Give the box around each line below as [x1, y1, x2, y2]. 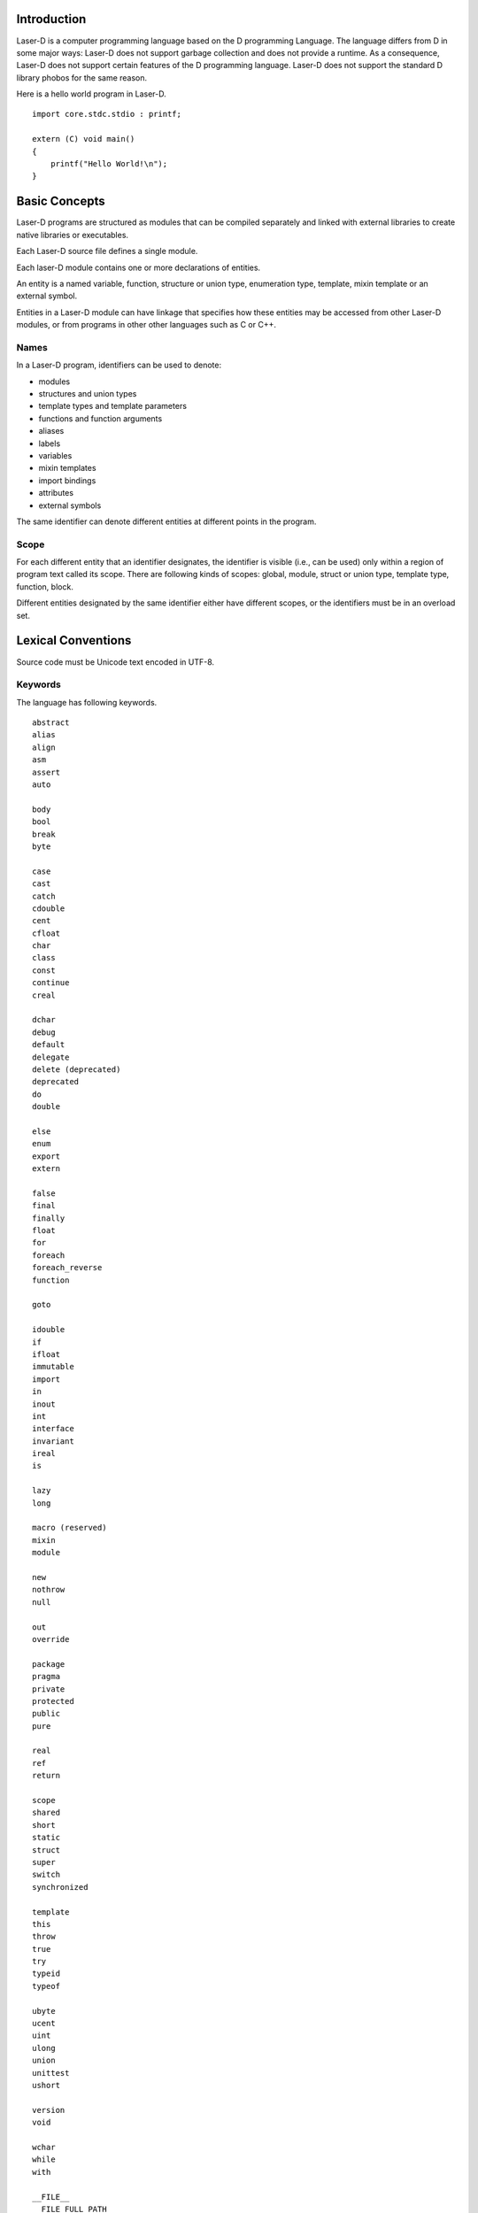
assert [32, 767, 61, 777]
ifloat [32, 1349, 61, 1359]
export [32, 1151, 61, 1161]
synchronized [32, 1882, 89, 1892]
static [32, 1832, 61, 1843]
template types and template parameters [38, 401, 188, 412]
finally [32, 1213, 66, 1223]
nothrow [32, 1585, 66, 1595]
